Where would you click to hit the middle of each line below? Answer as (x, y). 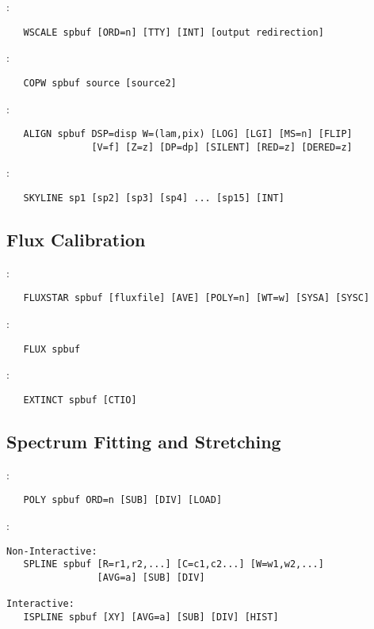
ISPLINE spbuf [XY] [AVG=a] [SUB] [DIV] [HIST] (151, 617)
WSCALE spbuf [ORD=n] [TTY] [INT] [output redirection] (174, 32)
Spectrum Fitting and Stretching (144, 441)
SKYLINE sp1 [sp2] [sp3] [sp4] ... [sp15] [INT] (154, 198)
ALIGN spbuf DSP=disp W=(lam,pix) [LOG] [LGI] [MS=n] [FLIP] (188, 134)
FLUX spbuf (52, 349)
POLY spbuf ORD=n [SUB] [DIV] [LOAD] (123, 500)
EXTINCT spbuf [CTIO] (80, 400)
